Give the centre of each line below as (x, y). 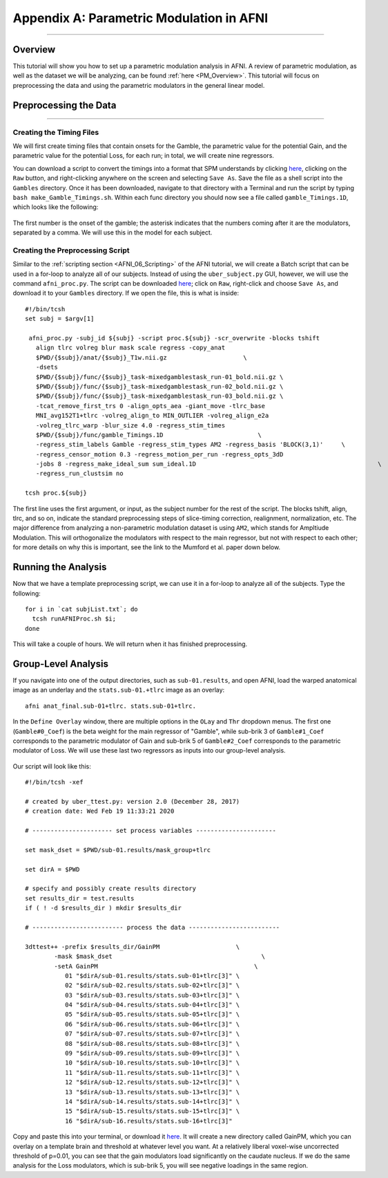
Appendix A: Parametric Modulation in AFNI (140, 18)
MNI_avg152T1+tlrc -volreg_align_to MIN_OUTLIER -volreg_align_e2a (152, 416)
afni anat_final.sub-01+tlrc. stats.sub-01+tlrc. (111, 706)
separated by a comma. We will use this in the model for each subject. (113, 232)
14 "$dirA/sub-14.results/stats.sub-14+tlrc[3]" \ (152, 1101)
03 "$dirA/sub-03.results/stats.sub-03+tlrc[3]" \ (152, 995)
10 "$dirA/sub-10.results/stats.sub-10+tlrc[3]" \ (152, 1063)
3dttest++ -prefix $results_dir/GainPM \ (133, 947)
